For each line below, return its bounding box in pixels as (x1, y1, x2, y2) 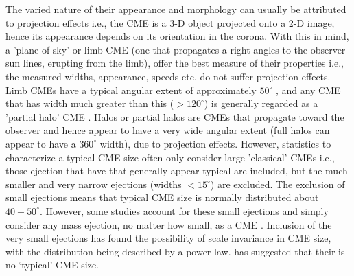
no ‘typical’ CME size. (5, 257, 99, 272)
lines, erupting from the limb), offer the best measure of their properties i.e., (23, 56, 344, 70)
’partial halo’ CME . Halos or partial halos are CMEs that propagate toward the (5, 109, 344, 124)
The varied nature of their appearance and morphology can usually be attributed (5, 2, 346, 16)
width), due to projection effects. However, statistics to (99, 136, 331, 150)
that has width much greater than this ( (5, 96, 174, 111)
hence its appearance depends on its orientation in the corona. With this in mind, (5, 29, 349, 43)
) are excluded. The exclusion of (210, 176, 345, 191)
